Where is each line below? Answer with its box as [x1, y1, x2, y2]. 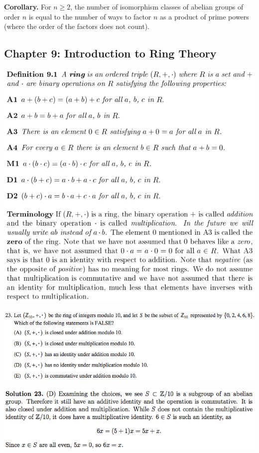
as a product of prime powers [160, 11, 249, 21]
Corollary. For [4, 1, 51, 11]
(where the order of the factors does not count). [4, 21, 149, 31]
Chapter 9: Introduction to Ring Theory [4, 45, 217, 61]
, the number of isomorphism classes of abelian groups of [70, 1, 244, 11]
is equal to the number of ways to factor [28, 11, 151, 21]
